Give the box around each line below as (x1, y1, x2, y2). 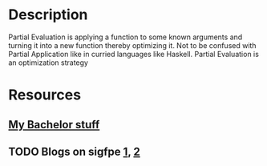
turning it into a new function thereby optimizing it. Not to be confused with (8, 40, 257, 50)
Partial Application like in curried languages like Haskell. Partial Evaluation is (8, 49, 259, 59)
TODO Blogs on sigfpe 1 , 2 (8, 144, 140, 158)
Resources (8, 86, 82, 104)
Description (8, 6, 88, 24)
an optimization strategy (8, 58, 88, 67)
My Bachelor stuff (8, 118, 100, 132)
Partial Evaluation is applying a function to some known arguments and (8, 32, 243, 42)
